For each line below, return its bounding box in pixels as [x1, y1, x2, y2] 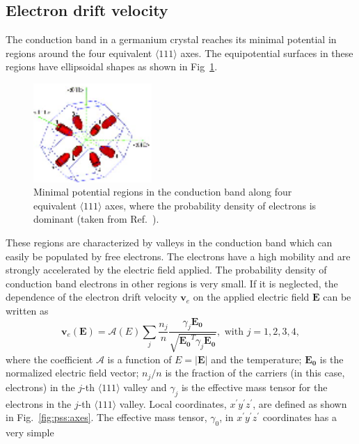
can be [323, 290, 351, 304]
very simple [6, 425, 54, 439]
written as [6, 303, 49, 317]
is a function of [107, 351, 172, 366]
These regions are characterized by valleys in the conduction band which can [6, 235, 333, 249]
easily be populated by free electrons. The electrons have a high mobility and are [6, 248, 351, 263]
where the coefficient [6, 351, 93, 366]
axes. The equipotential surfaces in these [180, 45, 353, 60]
